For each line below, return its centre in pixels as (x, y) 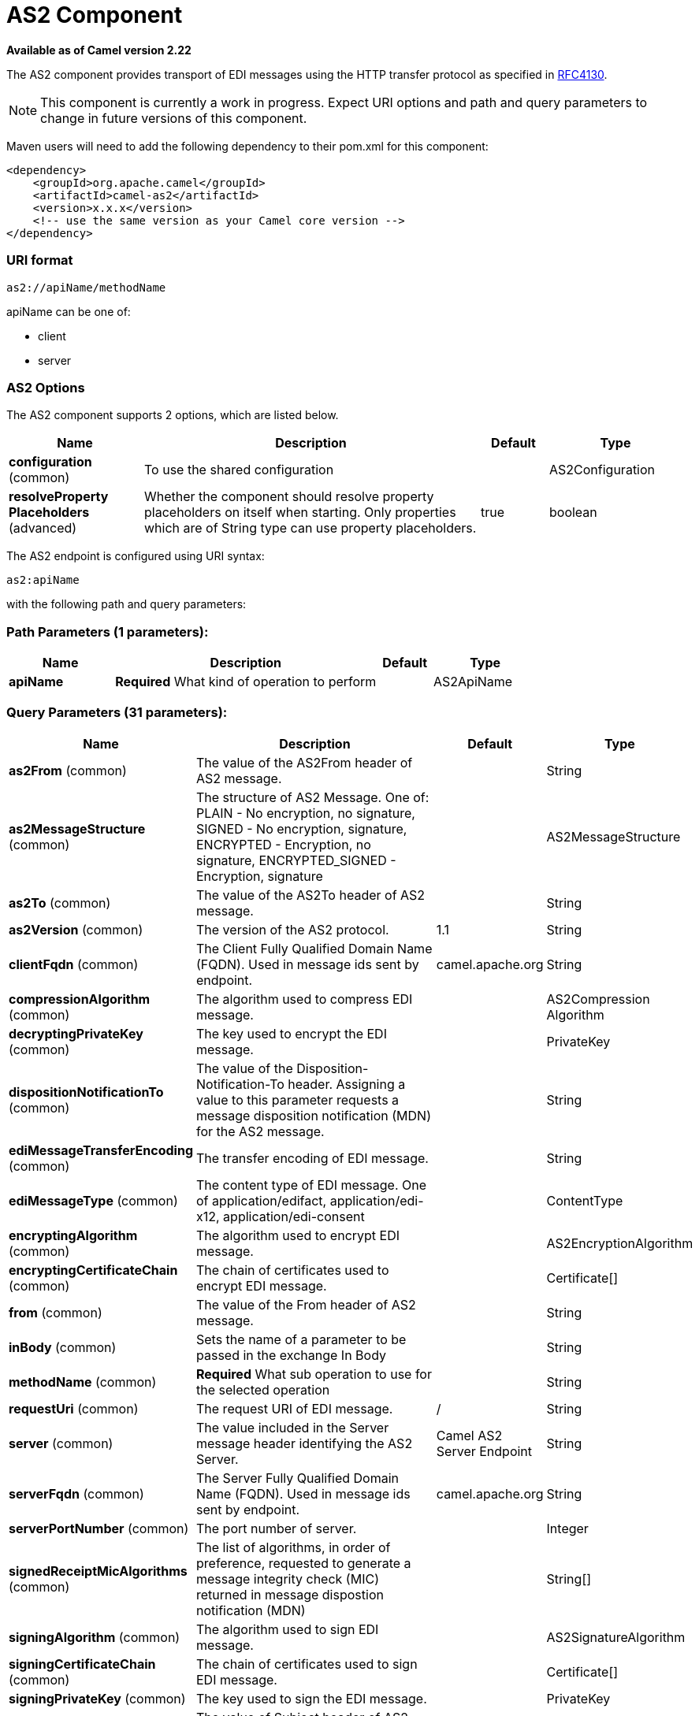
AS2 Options (46, 387)
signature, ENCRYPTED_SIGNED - (296, 860)
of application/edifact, (262, 1200)
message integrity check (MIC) (288, 1579)
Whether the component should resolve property (289, 497)
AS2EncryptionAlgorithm (620, 1243)
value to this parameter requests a (298, 1099)
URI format (40, 260)
